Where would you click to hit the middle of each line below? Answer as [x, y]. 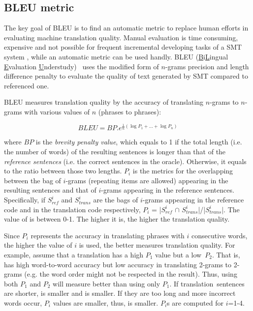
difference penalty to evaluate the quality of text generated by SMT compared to [126, 76]
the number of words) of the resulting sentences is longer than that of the [115, 152]
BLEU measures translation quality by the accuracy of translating [104, 102]
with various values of [57, 111]
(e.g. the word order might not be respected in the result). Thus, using [131, 274]
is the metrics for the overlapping [183, 171]
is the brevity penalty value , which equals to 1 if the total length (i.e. [139, 142]
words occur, [23, 302]
